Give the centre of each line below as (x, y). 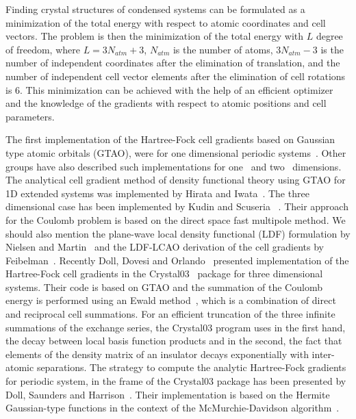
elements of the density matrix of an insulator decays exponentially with (157, 354)
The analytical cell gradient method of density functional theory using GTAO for (176, 180)
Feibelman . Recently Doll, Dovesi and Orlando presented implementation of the (177, 260)
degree (329, 36)
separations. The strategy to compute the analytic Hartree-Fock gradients (191, 367)
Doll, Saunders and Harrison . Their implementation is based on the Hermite (168, 394)
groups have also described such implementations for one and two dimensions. (174, 166)
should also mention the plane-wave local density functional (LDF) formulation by (178, 233)
